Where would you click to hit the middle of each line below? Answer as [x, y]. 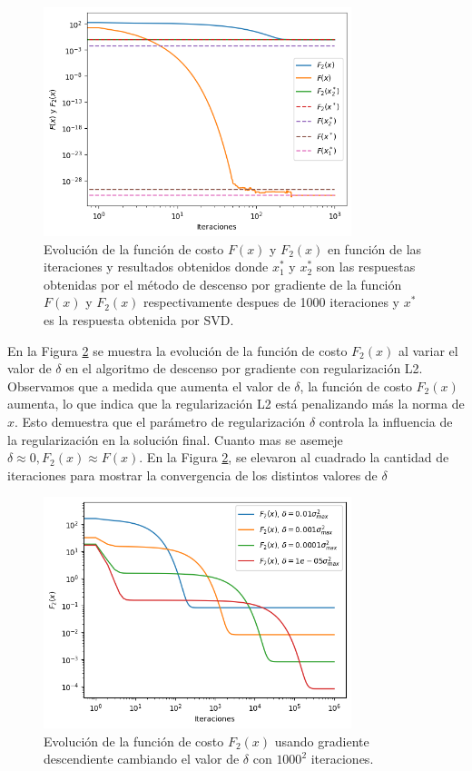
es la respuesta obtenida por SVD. [139, 320]
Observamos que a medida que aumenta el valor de [149, 385]
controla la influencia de [386, 422]
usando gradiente [322, 741]
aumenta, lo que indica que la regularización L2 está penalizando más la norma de [236, 404]
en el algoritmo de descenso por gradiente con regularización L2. [244, 368]
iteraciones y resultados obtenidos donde [156, 267]
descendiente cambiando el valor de [142, 759]
